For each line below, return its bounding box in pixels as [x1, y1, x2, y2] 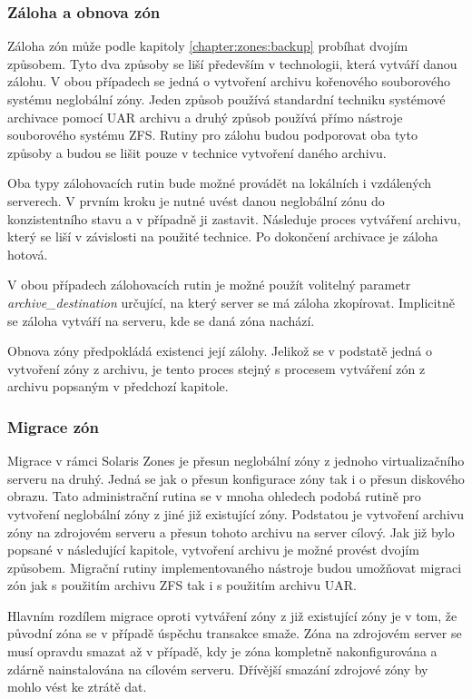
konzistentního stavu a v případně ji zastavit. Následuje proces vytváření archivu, [7, 209, 461, 228]
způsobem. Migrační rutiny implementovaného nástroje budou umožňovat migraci [7, 557, 462, 576]
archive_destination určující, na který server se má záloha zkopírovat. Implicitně [7, 292, 455, 311]
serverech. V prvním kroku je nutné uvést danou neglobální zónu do [7, 191, 385, 210]
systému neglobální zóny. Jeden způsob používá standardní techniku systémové [7, 90, 446, 108]
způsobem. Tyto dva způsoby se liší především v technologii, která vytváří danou [7, 54, 457, 73]
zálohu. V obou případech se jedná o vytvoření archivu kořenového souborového [7, 72, 451, 91]
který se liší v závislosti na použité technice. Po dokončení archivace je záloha [7, 227, 438, 246]
